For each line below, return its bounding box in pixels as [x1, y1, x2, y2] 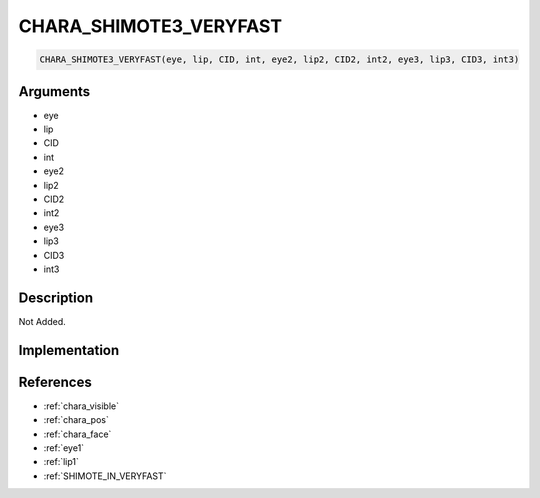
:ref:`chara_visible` [43, 400, 120, 412]
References [18, 373, 92, 390]
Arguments [18, 83, 91, 100]
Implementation [18, 341, 120, 359]
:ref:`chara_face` [43, 428, 112, 440]
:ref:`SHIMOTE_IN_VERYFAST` [43, 470, 167, 482]
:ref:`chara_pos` [43, 414, 109, 426]
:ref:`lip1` [43, 456, 80, 468]
